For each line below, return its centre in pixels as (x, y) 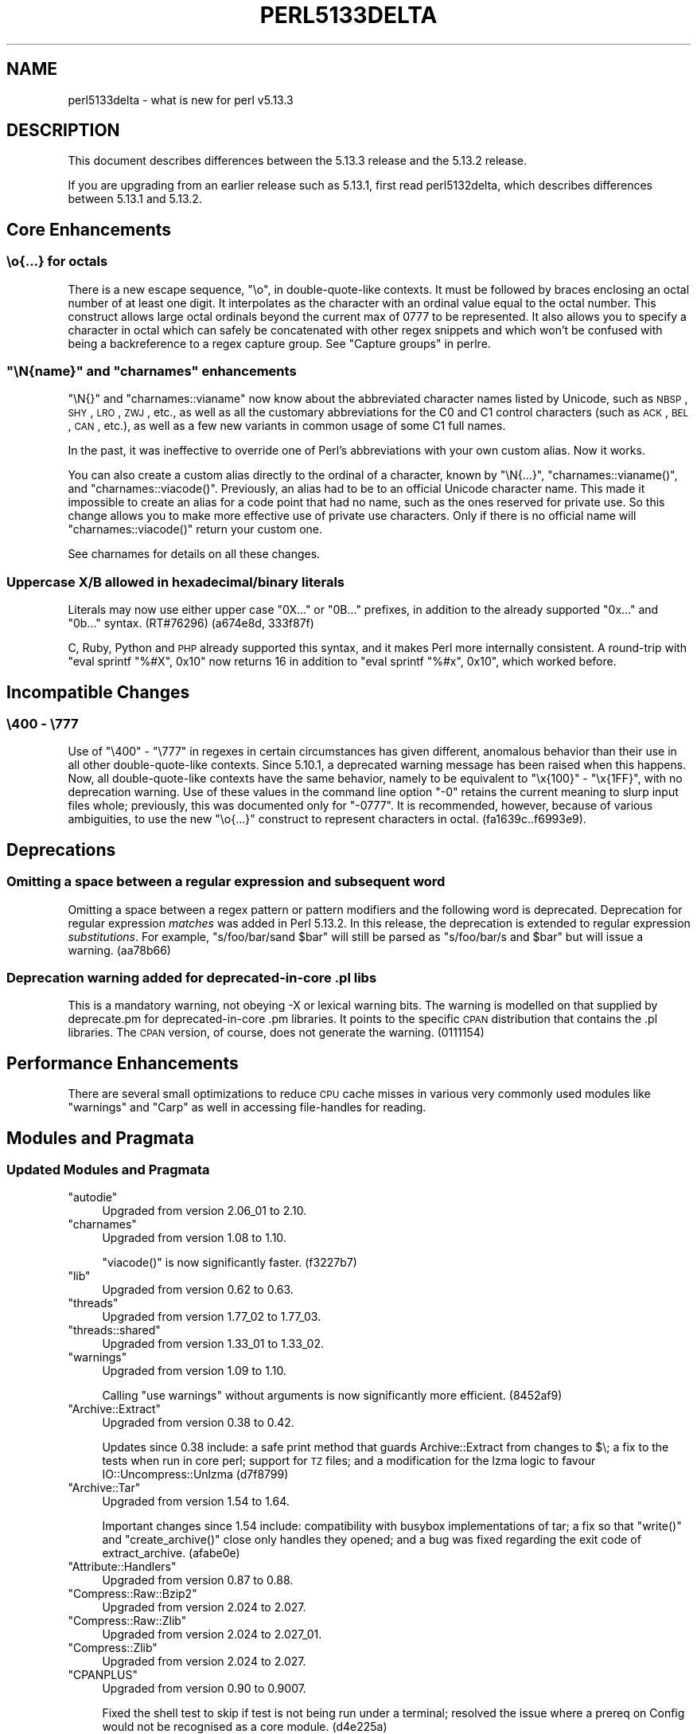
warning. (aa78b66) (119, 950)
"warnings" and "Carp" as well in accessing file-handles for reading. (247, 1107)
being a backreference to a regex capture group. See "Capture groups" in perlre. (279, 343)
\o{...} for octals (57, 262)
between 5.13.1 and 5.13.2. (135, 199)
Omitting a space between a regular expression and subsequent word (226, 882)
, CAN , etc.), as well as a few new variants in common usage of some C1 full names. (287, 426)
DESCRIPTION (63, 131)
